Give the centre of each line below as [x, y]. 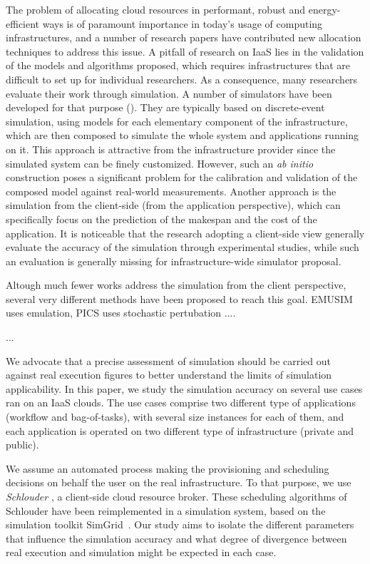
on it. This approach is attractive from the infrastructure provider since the [171, 149]
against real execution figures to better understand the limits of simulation [169, 375]
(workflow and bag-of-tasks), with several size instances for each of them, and [175, 417]
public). [22, 445]
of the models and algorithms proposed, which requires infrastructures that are [178, 65]
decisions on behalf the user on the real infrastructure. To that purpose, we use [179, 482]
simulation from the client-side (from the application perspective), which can [173, 205]
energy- [324, 9]
